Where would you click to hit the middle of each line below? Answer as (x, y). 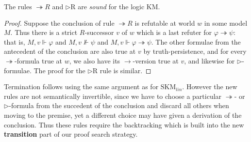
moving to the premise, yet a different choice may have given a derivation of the (123, 115)
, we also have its (95, 60)
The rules (18, 6)
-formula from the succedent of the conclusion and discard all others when (119, 105)
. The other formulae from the (196, 41)
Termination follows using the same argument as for (81, 87)
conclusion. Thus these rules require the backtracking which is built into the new (124, 124)
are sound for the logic (111, 6)
